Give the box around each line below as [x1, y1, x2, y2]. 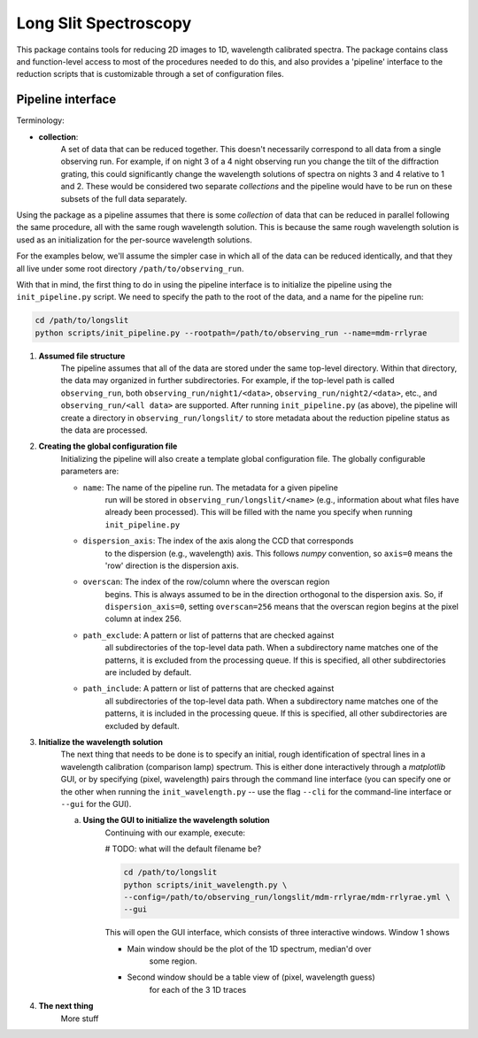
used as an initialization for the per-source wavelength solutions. [16, 235, 252, 245]
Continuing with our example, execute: [104, 827, 246, 838]
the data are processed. [60, 425, 148, 435]
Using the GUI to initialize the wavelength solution [82, 815, 270, 826]
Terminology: [16, 115, 66, 126]
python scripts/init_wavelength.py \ [123, 880, 288, 889]
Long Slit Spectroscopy [16, 13, 192, 33]
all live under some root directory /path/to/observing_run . [16, 263, 244, 273]
